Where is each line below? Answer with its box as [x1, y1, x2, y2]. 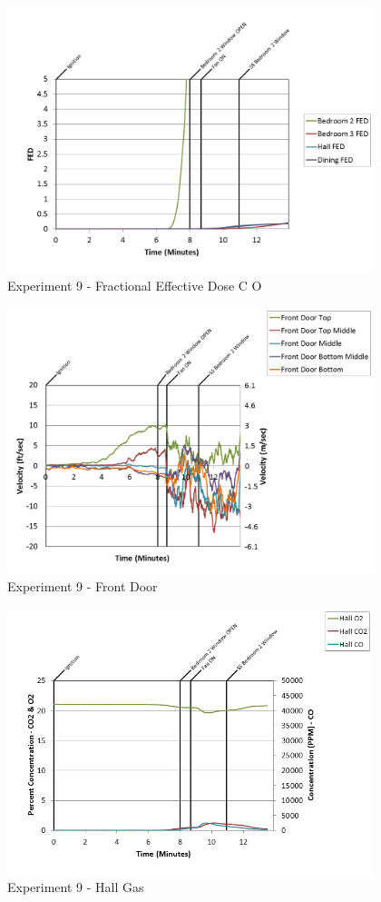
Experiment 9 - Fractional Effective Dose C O [7, 276, 262, 295]
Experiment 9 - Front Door [7, 577, 158, 596]
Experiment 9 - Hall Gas [7, 877, 144, 897]
